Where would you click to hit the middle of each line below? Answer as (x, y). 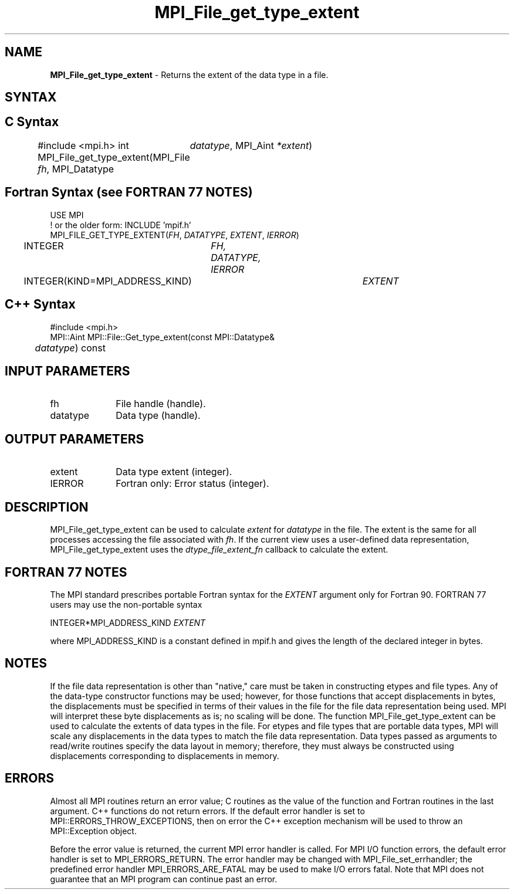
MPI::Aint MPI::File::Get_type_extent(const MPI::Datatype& (162, 337)
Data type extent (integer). (174, 472)
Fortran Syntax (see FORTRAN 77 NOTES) (129, 192)
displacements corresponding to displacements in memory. (165, 756)
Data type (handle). (158, 416)
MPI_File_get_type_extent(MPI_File (114, 157)
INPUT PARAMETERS (67, 371)
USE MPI (67, 215)
